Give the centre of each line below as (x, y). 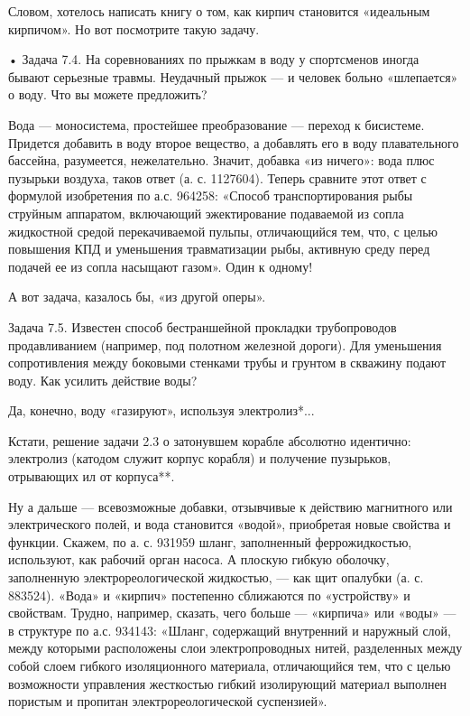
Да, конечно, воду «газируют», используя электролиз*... (161, 410)
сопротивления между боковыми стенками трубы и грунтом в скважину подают (227, 363)
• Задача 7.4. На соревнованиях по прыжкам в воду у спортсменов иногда (214, 59)
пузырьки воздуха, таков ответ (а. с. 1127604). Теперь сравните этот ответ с (217, 177)
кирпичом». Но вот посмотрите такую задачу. (134, 28)
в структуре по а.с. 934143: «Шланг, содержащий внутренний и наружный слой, (230, 630)
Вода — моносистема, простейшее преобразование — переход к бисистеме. (217, 124)
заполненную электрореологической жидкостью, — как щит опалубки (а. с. (216, 577)
